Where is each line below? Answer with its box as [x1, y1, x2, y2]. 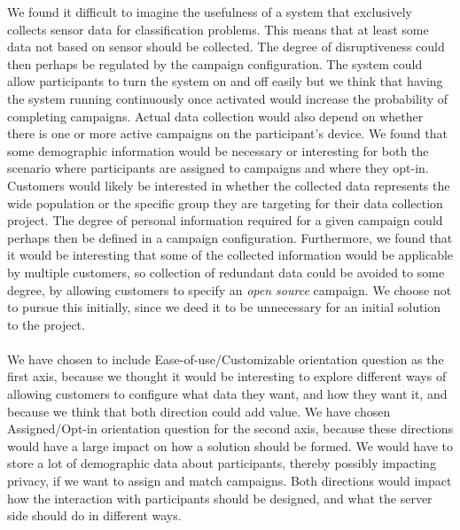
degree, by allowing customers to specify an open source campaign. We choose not [7, 280, 452, 299]
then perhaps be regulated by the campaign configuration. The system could [7, 54, 423, 73]
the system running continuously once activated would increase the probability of [7, 89, 448, 107]
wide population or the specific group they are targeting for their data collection [7, 193, 443, 212]
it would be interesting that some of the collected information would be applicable [7, 246, 454, 264]
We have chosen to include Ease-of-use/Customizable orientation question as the [7, 349, 444, 368]
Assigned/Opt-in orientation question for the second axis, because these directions [7, 419, 454, 438]
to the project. [7, 315, 85, 333]
